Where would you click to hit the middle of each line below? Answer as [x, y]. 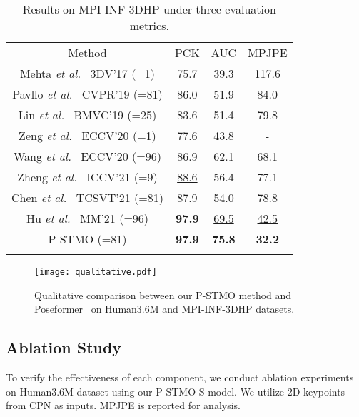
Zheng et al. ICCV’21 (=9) [87, 177]
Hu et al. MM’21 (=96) [87, 218]
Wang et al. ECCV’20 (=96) [87, 156]
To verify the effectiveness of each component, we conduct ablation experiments [180, 377]
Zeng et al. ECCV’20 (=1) [87, 135]
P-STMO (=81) [87, 239]
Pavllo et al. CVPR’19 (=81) [87, 94]
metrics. [149, 25]
